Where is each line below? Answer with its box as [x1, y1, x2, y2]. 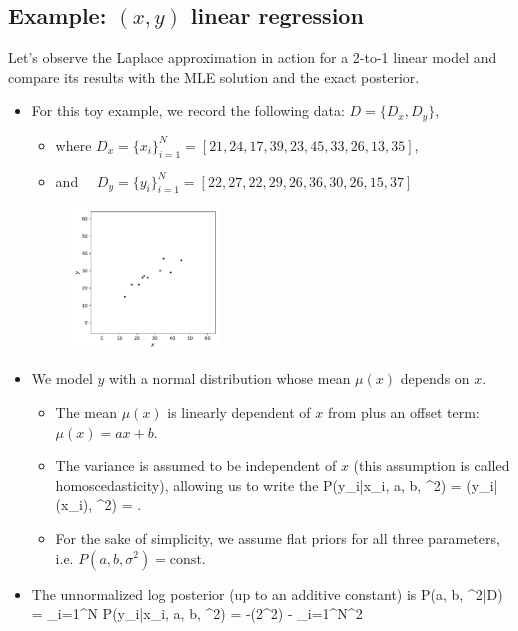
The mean [55, 401, 118, 422]
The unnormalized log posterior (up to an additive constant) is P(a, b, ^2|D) [31, 583, 503, 604]
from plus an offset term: [327, 401, 480, 422]
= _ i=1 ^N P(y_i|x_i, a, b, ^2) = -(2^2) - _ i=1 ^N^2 [31, 603, 363, 624]
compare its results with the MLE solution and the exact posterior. [8, 66, 420, 87]
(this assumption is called [353, 455, 510, 476]
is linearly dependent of [167, 401, 311, 422]
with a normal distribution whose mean [109, 368, 351, 389]
